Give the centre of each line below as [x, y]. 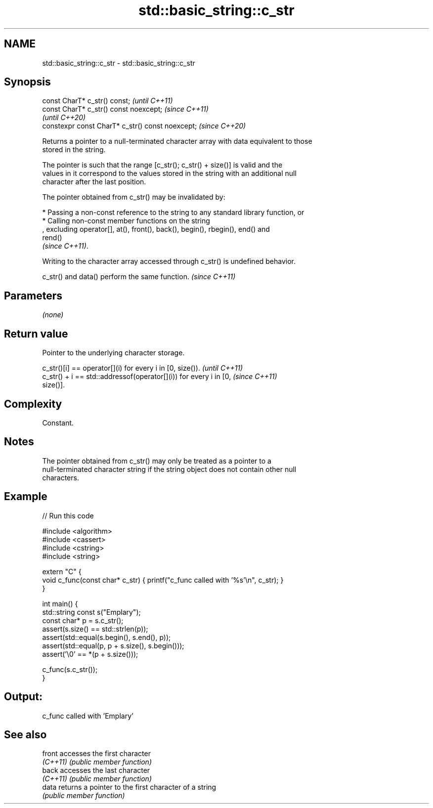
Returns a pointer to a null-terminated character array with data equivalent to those [177, 141]
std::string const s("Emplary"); [91, 612]
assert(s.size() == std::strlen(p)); [95, 629]
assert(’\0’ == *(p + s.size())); [90, 654]
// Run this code [68, 515]
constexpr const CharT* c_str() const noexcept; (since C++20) [144, 126]
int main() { [60, 603]
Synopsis [27, 82]
